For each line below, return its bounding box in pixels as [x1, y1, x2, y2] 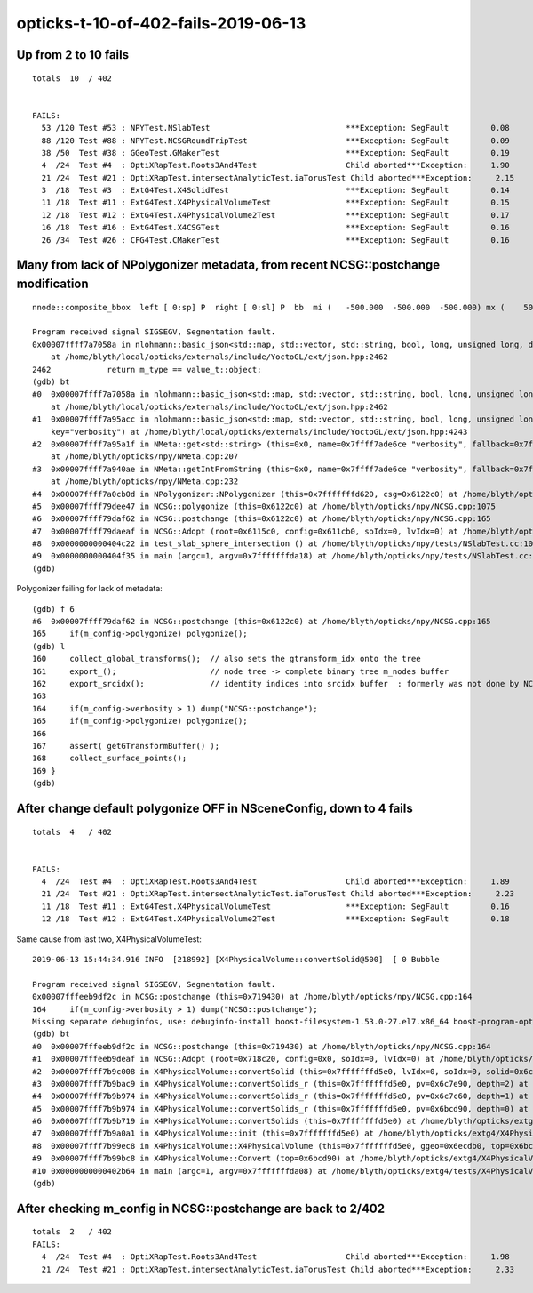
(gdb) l [32, 641, 66, 651]
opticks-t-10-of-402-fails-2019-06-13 [16, 13, 306, 33]
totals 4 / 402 [32, 827, 113, 837]
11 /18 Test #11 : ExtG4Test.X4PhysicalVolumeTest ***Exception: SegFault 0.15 [41, 197, 510, 208]
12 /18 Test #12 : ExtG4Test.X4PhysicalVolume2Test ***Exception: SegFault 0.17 [41, 210, 510, 220]
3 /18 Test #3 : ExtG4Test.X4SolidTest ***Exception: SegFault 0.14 [41, 185, 510, 196]
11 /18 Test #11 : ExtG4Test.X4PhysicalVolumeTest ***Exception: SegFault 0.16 [41, 901, 510, 912]
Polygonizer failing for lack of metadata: [16, 583, 163, 594]
